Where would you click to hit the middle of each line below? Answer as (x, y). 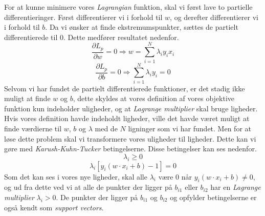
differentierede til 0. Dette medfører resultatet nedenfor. (92, 37)
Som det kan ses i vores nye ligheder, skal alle (76, 176)
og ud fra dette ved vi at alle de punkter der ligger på (88, 187)
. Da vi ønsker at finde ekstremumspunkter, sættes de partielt (142, 27)
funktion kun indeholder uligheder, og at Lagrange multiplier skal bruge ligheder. (131, 108)
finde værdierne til (33, 128)
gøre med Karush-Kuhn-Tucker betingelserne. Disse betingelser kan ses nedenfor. (130, 149)
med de (106, 128)
